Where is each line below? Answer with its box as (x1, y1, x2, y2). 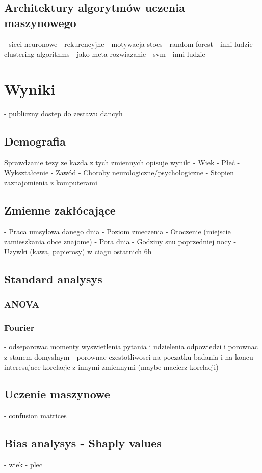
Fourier (4, 321, 35, 334)
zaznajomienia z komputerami (4, 177, 97, 187)
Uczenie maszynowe (4, 386, 110, 402)
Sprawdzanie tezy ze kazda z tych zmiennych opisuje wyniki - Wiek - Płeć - (4, 157, 240, 168)
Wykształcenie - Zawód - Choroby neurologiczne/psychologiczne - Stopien (4, 167, 234, 178)
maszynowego (4, 14, 76, 30)
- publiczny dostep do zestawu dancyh (4, 108, 123, 119)
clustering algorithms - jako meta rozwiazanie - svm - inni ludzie (4, 49, 205, 59)
